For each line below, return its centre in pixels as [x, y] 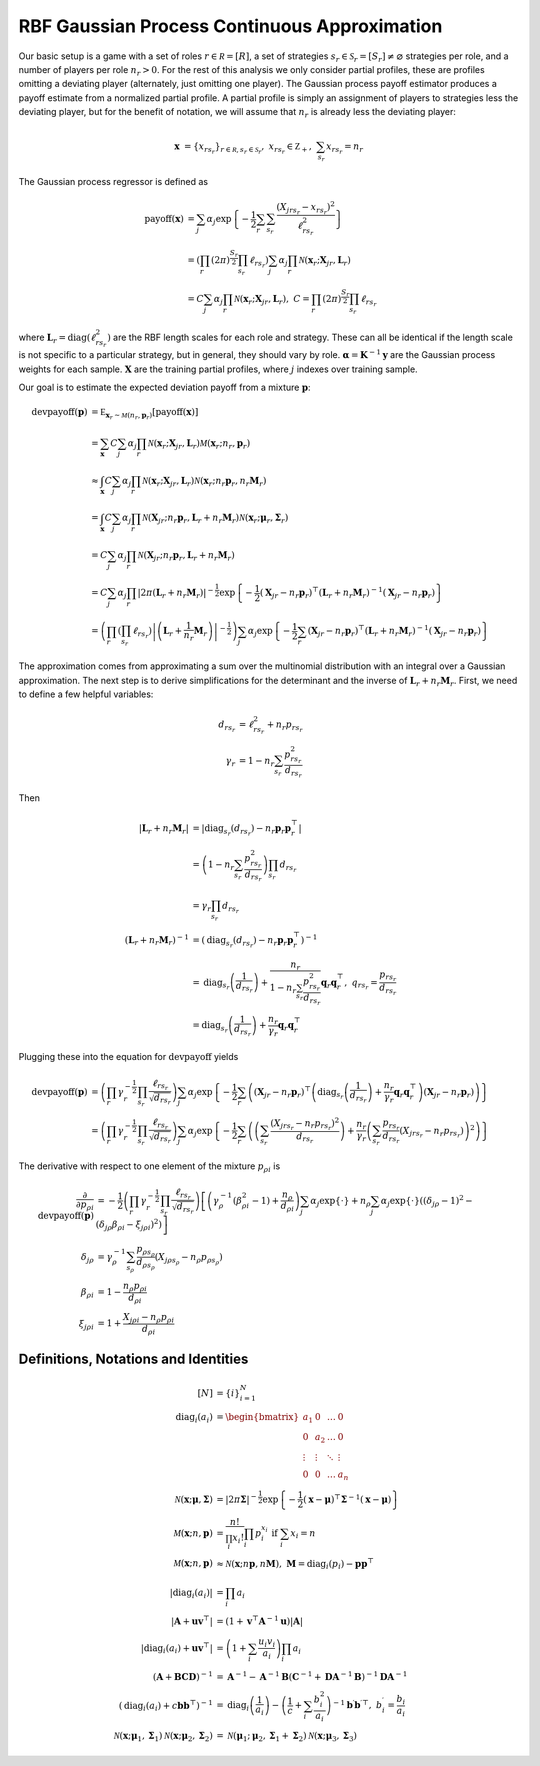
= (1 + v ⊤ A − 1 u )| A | [260, 1620]
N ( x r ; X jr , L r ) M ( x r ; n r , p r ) [199, 444]
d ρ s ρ [145, 1264]
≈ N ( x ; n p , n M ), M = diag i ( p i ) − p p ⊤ [295, 1564]
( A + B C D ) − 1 [183, 1675]
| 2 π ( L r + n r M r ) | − [175, 593]
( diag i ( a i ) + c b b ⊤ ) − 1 [166, 1706]
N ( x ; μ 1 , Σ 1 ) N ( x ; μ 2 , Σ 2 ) [163, 1737]
